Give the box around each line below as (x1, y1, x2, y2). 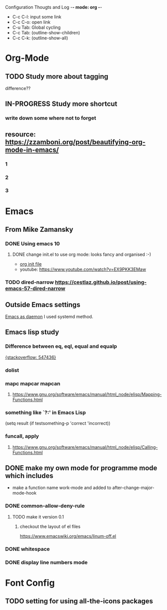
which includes (5, 471, 54, 480)
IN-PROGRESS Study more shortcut (5, 100, 118, 108)
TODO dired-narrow (5, 279, 54, 286)
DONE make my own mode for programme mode (5, 464, 158, 472)
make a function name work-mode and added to (12, 485, 112, 491)
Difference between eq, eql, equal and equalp (5, 343, 117, 350)
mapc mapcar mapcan (5, 380, 61, 387)
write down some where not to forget (5, 114, 96, 121)
